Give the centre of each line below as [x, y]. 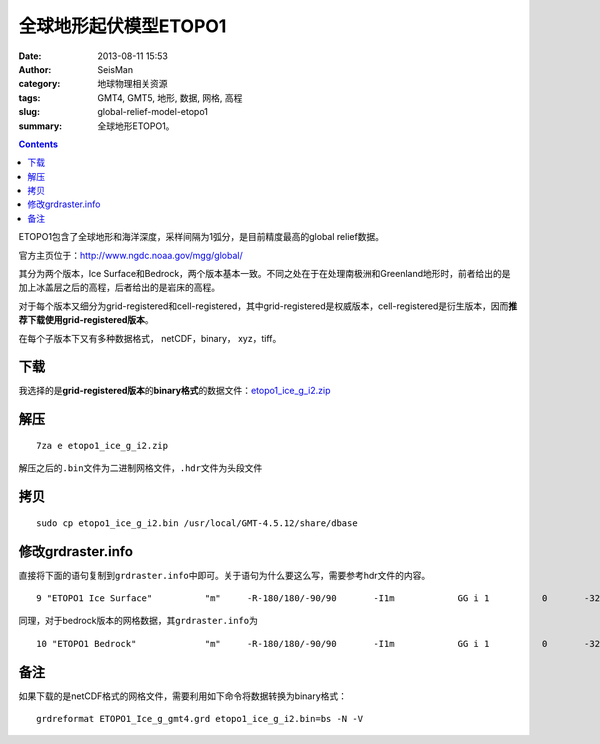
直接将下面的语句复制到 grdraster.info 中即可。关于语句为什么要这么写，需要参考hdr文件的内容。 [224, 575]
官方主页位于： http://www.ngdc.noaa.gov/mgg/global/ [131, 255]
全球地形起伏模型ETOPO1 [122, 26]
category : [39, 84]
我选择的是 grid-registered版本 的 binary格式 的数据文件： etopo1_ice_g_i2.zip [174, 391]
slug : [29, 112]
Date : [30, 56]
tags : [29, 97]
